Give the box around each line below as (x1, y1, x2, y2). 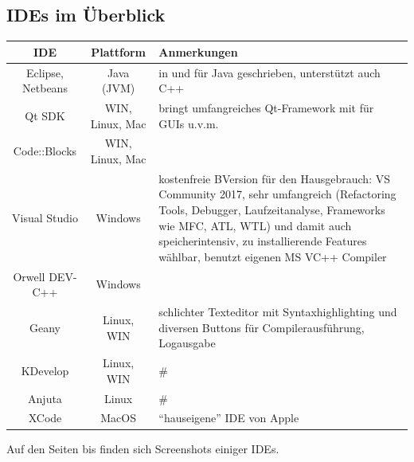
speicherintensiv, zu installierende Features (158, 233, 367, 249)
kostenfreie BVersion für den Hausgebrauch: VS (158, 170, 390, 186)
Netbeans (22, 80, 68, 96)
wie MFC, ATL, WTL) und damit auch (158, 217, 352, 233)
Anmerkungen (158, 43, 238, 60)
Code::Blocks (13, 143, 77, 159)
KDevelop (21, 362, 69, 378)
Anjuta (28, 390, 62, 406)
